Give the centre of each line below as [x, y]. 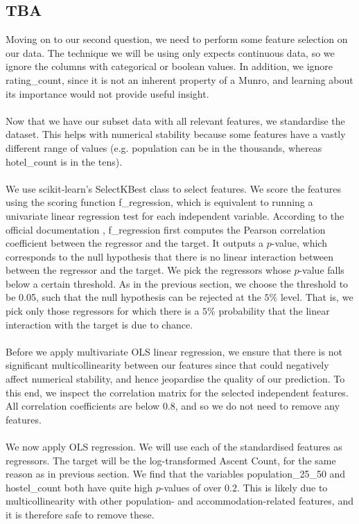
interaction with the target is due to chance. [99, 324]
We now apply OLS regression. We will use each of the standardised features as [174, 447]
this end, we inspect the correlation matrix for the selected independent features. [177, 392]
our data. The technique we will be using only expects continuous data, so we [170, 52]
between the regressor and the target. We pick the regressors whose [148, 270]
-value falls [322, 270]
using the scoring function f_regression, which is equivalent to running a [159, 202]
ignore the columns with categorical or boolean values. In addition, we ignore [169, 66]
